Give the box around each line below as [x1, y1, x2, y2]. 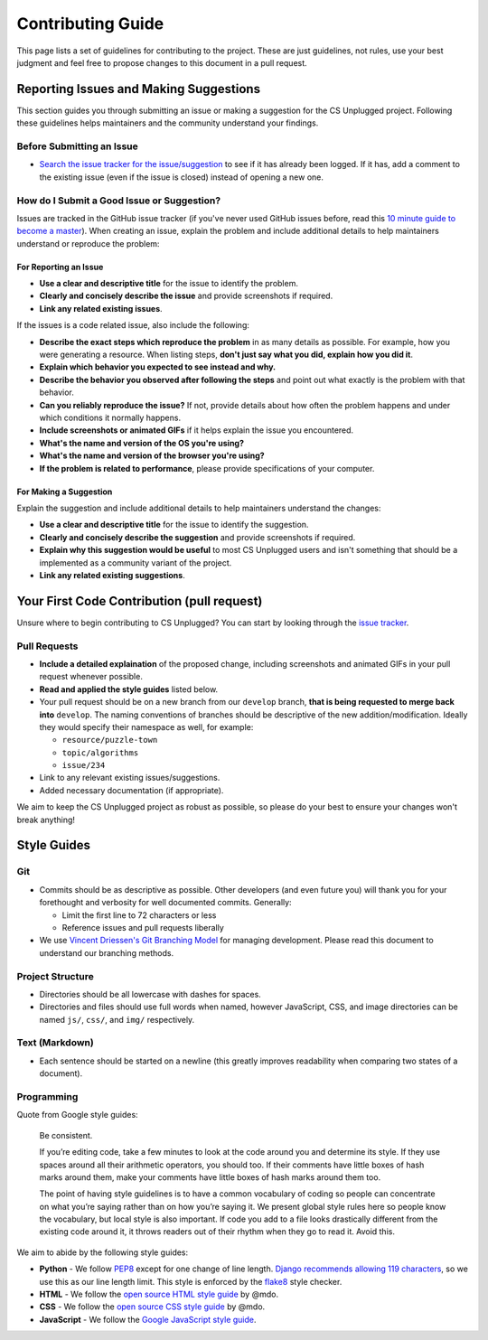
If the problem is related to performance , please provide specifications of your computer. [39, 463, 375, 473]
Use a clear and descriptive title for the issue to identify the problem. [39, 278, 298, 289]
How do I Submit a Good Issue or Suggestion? [16, 194, 221, 207]
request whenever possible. [39, 671, 144, 682]
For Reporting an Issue [16, 261, 104, 272]
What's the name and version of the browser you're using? [39, 450, 266, 461]
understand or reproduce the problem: [16, 238, 160, 248]
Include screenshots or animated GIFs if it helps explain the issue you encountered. [39, 425, 354, 436]
